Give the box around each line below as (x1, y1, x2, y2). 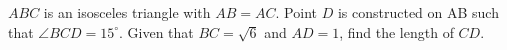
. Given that (118, 21, 194, 42)
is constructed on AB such (337, 2, 499, 22)
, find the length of (339, 21, 454, 42)
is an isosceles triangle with (43, 2, 211, 22)
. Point (275, 2, 317, 22)
